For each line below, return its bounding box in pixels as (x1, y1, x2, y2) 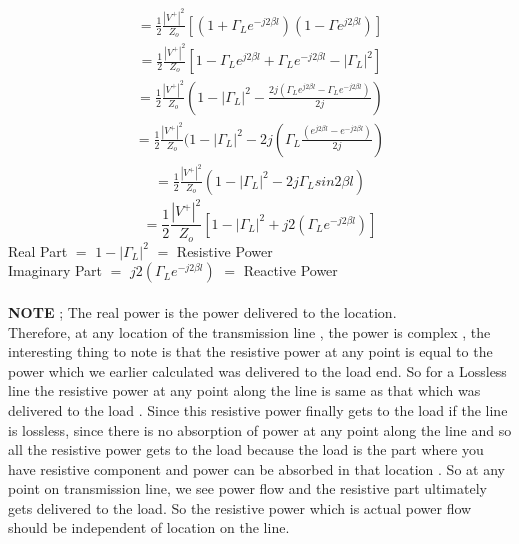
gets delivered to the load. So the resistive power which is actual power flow (8, 497, 472, 518)
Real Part (8, 240, 68, 261)
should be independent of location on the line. (8, 517, 290, 538)
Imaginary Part (8, 260, 103, 281)
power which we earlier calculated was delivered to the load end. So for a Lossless (8, 360, 507, 381)
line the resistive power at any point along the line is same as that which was (8, 380, 481, 401)
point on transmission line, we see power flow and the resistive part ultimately (8, 478, 487, 499)
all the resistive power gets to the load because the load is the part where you (8, 439, 484, 460)
